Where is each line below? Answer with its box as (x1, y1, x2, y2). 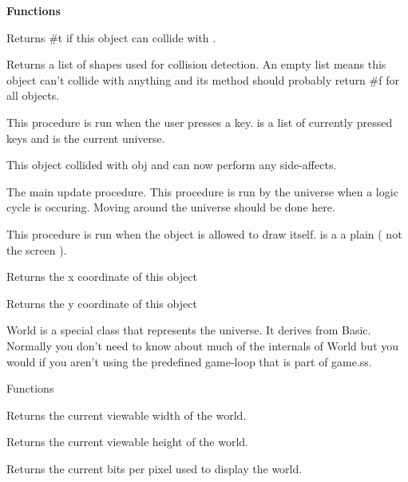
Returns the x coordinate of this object (6, 268, 197, 285)
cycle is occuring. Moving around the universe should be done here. (6, 199, 335, 215)
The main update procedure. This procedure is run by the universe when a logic (6, 183, 398, 200)
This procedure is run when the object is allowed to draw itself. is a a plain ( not (6, 225, 402, 242)
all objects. (6, 87, 60, 104)
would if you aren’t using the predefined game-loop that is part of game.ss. (6, 353, 372, 369)
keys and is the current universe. (6, 129, 165, 146)
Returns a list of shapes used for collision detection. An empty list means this (6, 56, 386, 73)
